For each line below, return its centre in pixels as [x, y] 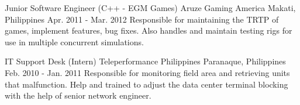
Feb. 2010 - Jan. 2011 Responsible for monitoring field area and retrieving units [147, 72]
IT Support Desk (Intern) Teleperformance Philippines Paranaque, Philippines [145, 61]
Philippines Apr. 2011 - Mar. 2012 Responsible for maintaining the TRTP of [142, 19]
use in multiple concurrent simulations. [74, 41]
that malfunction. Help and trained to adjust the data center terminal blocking [146, 84]
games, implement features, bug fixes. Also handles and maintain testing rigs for [149, 30]
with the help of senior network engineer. [78, 95]
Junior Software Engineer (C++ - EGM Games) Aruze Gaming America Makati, [150, 8]
